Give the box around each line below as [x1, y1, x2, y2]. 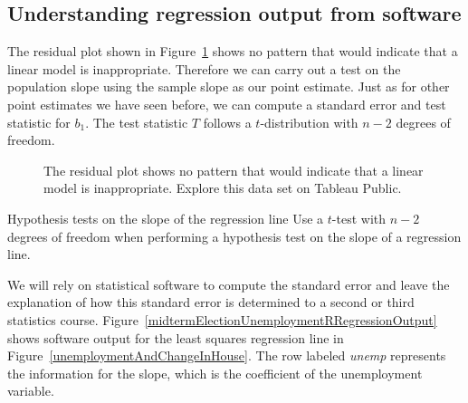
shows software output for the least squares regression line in [7, 328, 344, 347]
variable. [7, 381, 54, 400]
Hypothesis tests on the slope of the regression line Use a [7, 208, 324, 227]
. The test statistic [85, 112, 188, 131]
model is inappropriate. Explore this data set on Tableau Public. [43, 178, 402, 197]
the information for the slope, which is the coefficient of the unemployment [7, 363, 423, 382]
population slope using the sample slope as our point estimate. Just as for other [7, 77, 450, 96]
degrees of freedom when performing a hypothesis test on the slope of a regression [7, 226, 462, 245]
